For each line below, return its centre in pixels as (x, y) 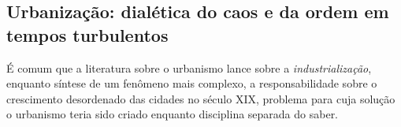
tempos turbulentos (87, 34)
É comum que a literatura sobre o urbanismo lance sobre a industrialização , (189, 67)
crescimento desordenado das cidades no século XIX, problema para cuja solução (201, 98)
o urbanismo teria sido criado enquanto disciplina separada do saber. (173, 114)
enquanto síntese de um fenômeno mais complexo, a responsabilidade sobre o (192, 83)
